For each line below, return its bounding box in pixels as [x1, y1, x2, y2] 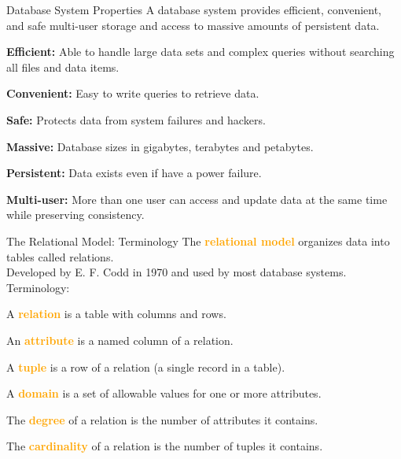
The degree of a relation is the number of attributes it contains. [6, 411, 318, 428]
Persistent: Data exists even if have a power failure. [6, 165, 262, 181]
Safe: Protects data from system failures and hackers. [6, 111, 266, 128]
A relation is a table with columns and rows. [6, 305, 226, 322]
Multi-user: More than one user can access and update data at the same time [6, 191, 388, 207]
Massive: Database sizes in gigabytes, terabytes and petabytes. [6, 138, 314, 154]
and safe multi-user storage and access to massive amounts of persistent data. [6, 17, 380, 33]
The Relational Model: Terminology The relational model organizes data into [6, 232, 390, 249]
